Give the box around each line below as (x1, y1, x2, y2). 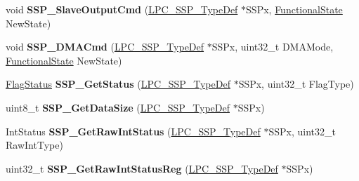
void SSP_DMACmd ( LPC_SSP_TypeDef (6, 39, 204, 54)
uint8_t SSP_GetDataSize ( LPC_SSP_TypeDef (6, 100, 230, 114)
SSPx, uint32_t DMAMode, (211, 39, 334, 54)
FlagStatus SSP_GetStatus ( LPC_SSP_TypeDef (6, 76, 230, 91)
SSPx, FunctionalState (246, 2, 343, 16)
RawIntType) (6, 138, 63, 152)
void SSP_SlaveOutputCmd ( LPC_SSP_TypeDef (6, 2, 238, 16)
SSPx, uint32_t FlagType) (238, 76, 354, 91)
